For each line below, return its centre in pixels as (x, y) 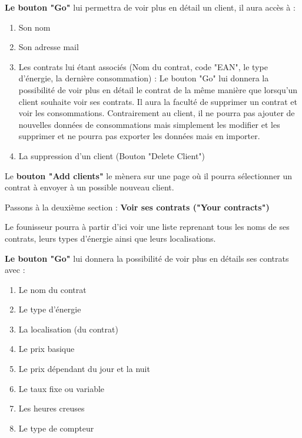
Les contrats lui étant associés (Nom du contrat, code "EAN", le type (143, 66)
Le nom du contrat (52, 289)
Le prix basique (47, 349)
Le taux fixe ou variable (62, 388)
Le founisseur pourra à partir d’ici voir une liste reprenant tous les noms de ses (147, 227)
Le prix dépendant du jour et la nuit (84, 369)
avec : (15, 270)
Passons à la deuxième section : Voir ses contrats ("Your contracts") (137, 207)
